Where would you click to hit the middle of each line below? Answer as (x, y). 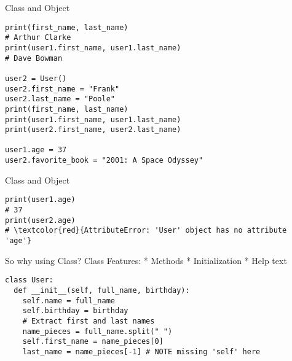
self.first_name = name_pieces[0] (93, 342)
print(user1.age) (40, 200)
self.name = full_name (69, 301)
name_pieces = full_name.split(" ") (97, 331)
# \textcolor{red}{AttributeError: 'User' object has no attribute (146, 231)
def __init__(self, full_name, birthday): (102, 290)
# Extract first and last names (89, 321)
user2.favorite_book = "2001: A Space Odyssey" (104, 161)
